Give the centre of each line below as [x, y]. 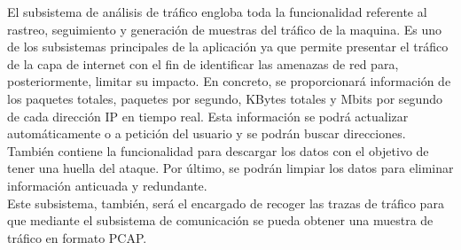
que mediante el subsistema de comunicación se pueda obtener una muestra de [220, 220]
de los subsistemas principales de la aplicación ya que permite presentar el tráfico [228, 47]
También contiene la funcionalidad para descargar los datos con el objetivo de [218, 150]
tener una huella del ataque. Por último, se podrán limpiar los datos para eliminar [230, 168]
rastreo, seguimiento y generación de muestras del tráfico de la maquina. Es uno [224, 29]
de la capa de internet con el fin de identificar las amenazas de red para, [203, 63]
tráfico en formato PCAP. [77, 237]
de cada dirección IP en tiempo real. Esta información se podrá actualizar [208, 116]
